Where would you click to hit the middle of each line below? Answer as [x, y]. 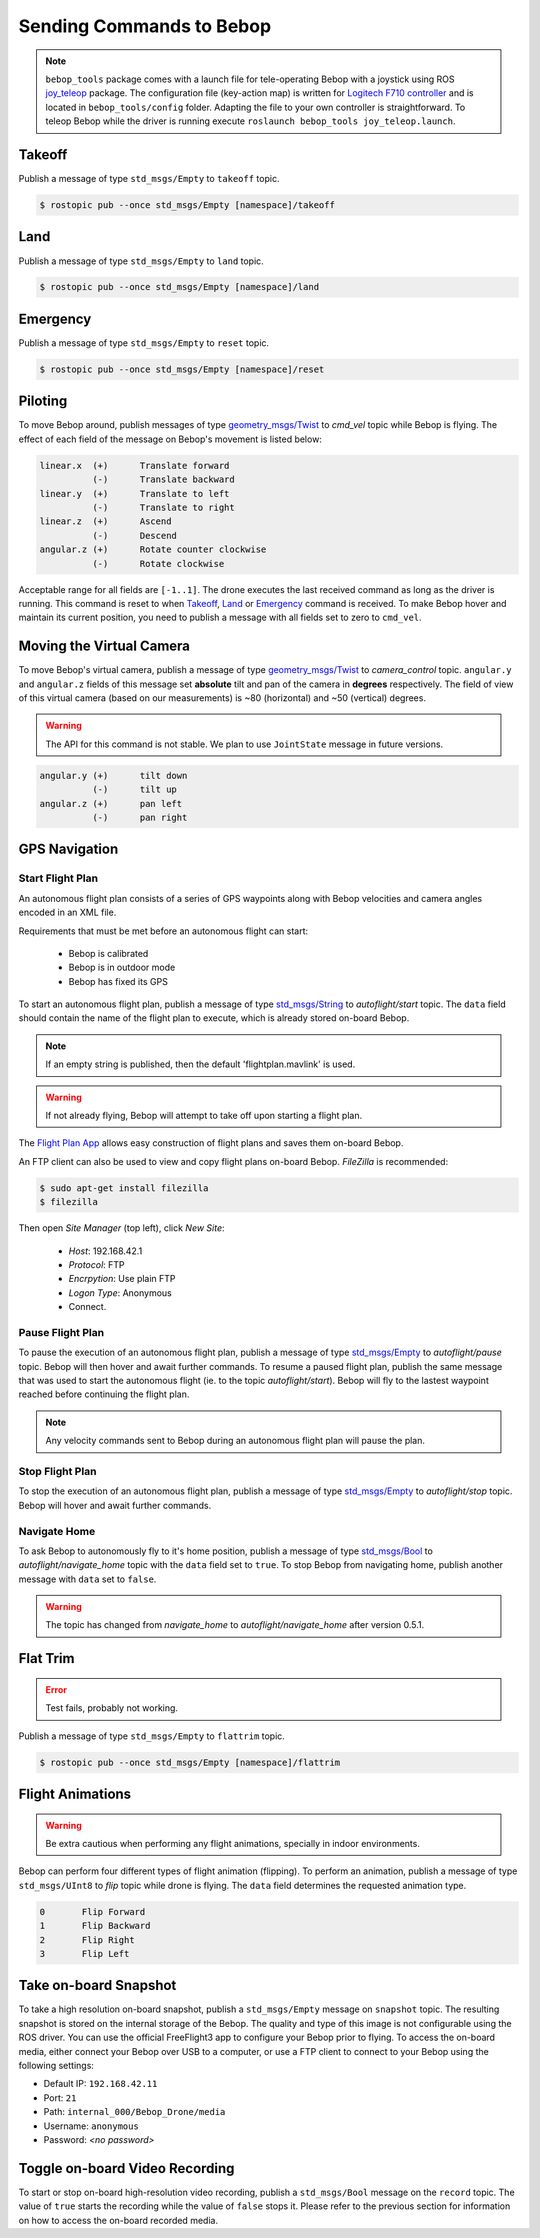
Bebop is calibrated [108, 953]
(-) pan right [139, 817]
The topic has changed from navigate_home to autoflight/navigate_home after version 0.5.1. [235, 1625]
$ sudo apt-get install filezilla [124, 1188]
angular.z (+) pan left [111, 803]
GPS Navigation [68, 849]
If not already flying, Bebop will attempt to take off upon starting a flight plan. [204, 1116]
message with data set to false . [87, 1579]
